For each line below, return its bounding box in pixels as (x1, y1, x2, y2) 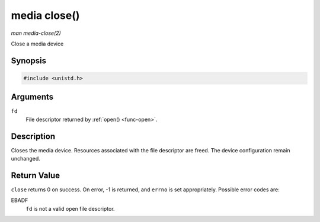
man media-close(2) (11, 30, 62, 37)
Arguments (11, 92, 54, 102)
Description (11, 131, 56, 141)
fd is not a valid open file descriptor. (25, 205, 115, 212)
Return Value (11, 170, 60, 180)
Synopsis (11, 56, 47, 66)
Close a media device (11, 40, 64, 47)
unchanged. (11, 155, 41, 162)
